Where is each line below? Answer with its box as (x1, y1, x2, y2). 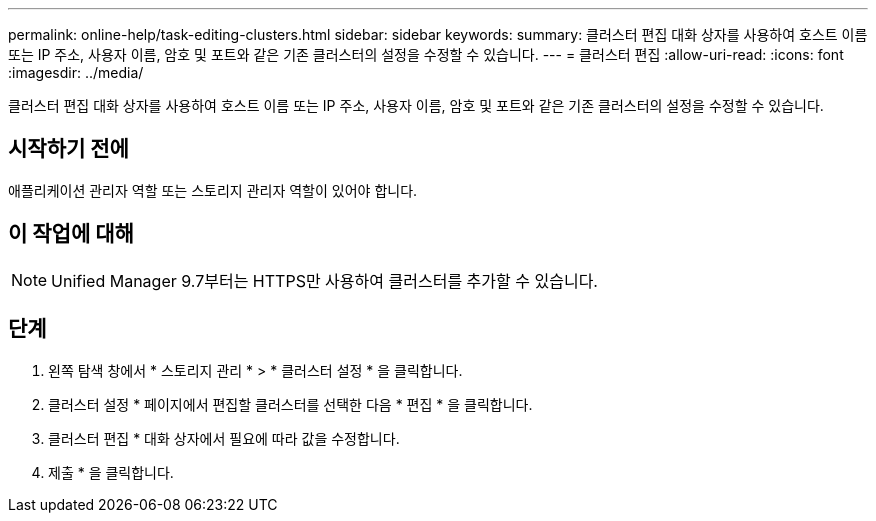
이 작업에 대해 (8, 221, 134, 247)
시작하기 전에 (8, 136, 129, 162)
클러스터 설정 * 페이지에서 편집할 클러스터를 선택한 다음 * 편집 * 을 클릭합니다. (48, 395, 533, 413)
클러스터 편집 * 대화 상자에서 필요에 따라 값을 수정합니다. (48, 429, 400, 447)
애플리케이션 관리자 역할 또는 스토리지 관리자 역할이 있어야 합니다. (8, 181, 418, 199)
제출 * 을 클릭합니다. (48, 463, 174, 481)
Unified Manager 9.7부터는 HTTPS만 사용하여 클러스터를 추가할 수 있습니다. (51, 270, 598, 291)
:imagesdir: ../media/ (8, 64, 144, 81)
